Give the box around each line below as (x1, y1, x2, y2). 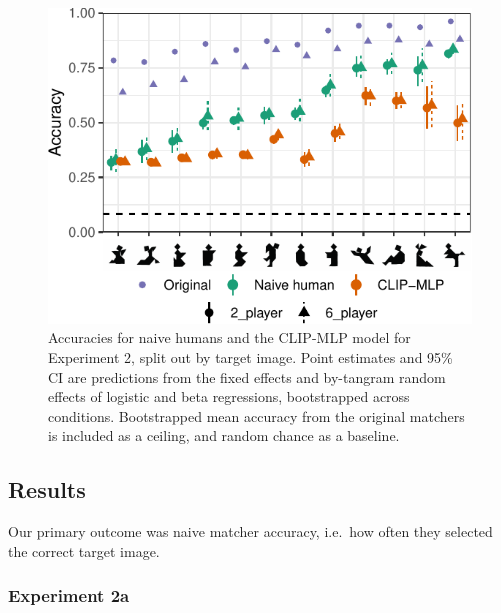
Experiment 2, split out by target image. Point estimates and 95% (48, 346, 453, 367)
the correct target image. (8, 540, 160, 561)
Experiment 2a (8, 583, 130, 608)
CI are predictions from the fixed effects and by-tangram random (48, 366, 446, 387)
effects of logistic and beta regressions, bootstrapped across (48, 386, 410, 407)
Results (8, 474, 86, 505)
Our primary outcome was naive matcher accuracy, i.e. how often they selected (8, 521, 493, 542)
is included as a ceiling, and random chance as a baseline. (48, 425, 400, 446)
